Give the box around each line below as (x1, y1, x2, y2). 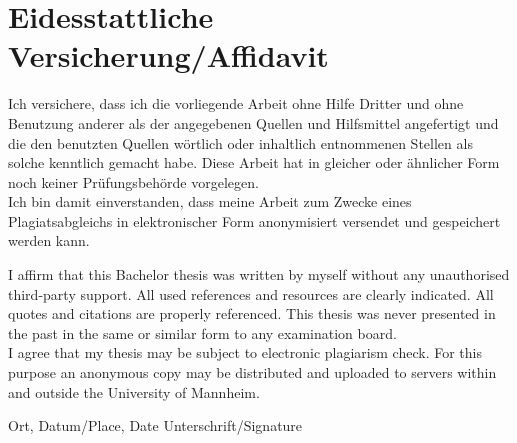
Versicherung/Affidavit (8, 35, 329, 76)
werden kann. (8, 230, 90, 251)
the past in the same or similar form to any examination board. (8, 322, 397, 343)
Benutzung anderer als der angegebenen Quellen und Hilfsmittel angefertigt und (8, 112, 499, 133)
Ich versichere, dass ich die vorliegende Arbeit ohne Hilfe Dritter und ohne (8, 93, 464, 114)
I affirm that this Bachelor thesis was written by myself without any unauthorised (8, 264, 510, 285)
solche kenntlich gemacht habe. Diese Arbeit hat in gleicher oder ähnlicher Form (8, 152, 500, 173)
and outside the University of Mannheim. (8, 381, 260, 402)
